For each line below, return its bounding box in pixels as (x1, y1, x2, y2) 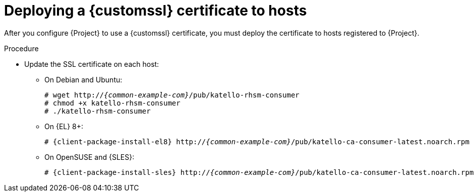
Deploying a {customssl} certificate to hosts (4, 2, 307, 19)
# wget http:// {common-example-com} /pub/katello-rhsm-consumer (44, 90, 300, 99)
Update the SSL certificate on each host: (24, 59, 159, 68)
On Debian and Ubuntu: (44, 75, 123, 84)
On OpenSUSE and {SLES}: (44, 152, 135, 161)
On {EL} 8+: (44, 122, 84, 131)
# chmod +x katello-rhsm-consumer (44, 99, 181, 107)
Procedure (4, 44, 39, 53)
